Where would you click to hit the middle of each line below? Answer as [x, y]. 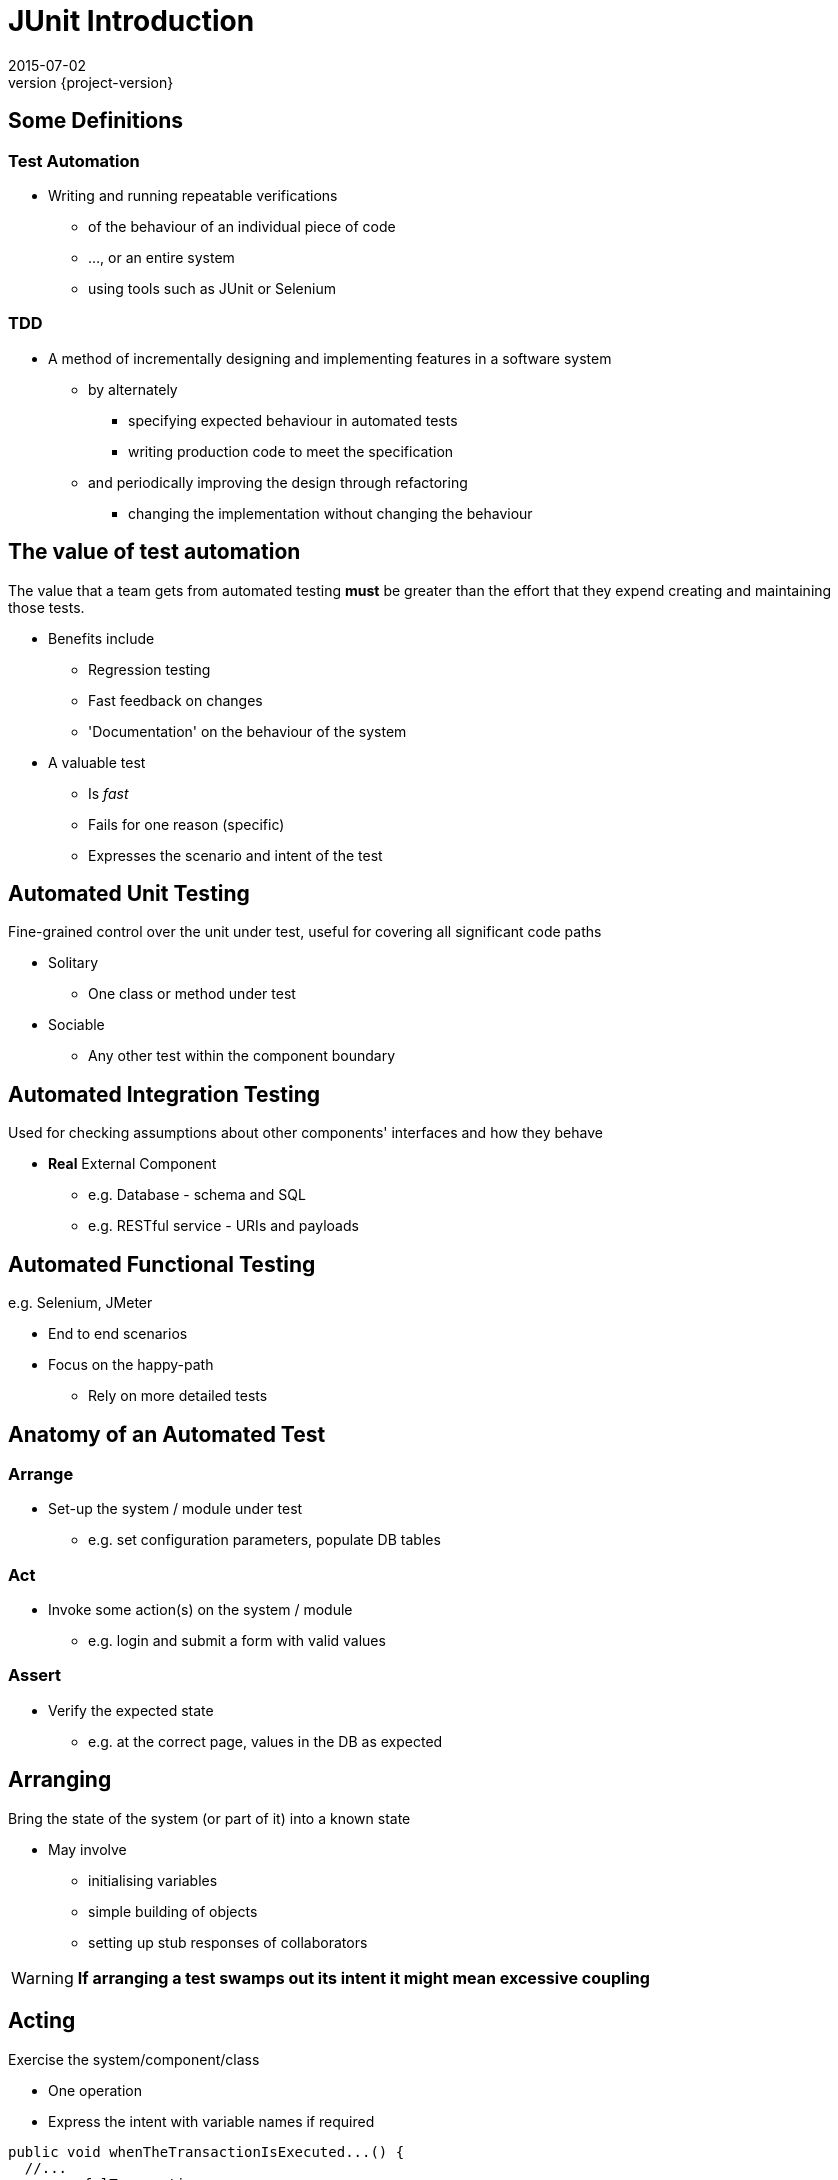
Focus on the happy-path [131, 1365]
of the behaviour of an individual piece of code [242, 226]
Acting [42, 2021]
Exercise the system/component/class [134, 2059]
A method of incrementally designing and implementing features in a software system [330, 358]
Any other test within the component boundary [242, 1056]
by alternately [133, 389]
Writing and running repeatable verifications [193, 195]
